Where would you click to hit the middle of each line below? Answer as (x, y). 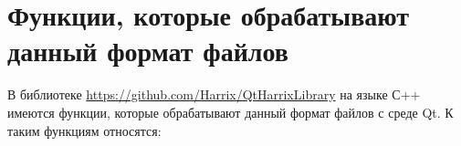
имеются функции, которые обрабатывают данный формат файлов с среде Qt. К (230, 112)
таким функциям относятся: (84, 130)
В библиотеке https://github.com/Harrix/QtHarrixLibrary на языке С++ (214, 94)
